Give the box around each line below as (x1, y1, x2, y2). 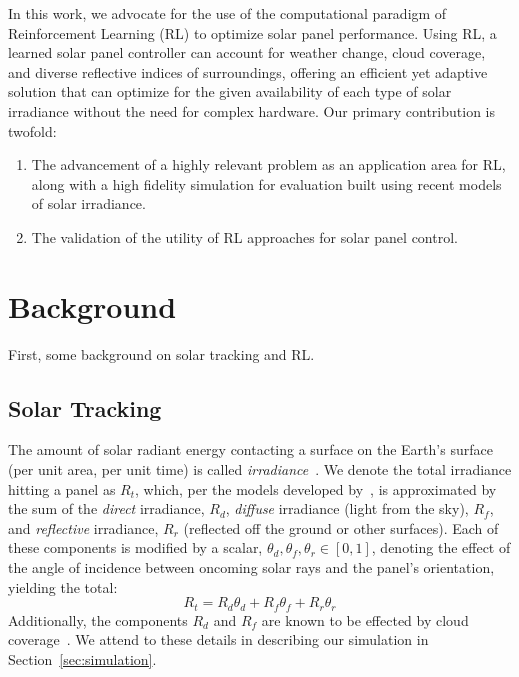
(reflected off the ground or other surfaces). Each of (183, 517, 499, 538)
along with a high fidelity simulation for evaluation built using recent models (31, 173, 502, 194)
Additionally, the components (8, 609, 188, 630)
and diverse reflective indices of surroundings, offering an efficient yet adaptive (8, 61, 488, 82)
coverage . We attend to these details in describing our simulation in (8, 629, 429, 650)
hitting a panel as (8, 478, 116, 499)
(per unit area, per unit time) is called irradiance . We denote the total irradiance (8, 459, 512, 480)
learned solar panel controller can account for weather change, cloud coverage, (8, 42, 486, 63)
